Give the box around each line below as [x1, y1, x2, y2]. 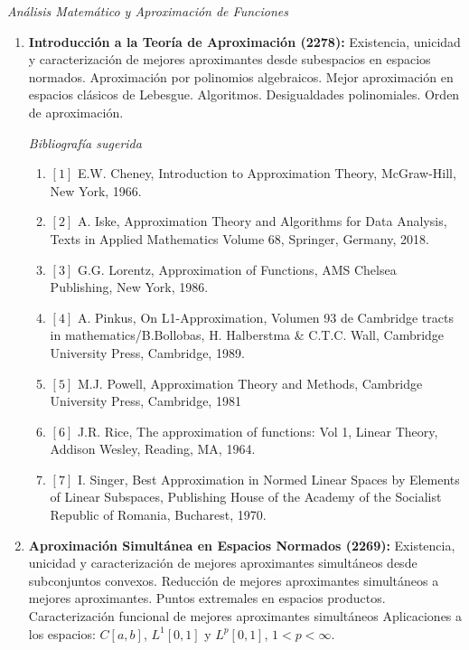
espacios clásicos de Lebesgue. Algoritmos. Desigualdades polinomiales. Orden [28, 85, 460, 104]
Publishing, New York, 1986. [50, 278, 209, 297]
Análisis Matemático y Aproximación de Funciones [7, 2, 288, 20]
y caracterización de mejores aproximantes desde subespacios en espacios [28, 50, 431, 69]
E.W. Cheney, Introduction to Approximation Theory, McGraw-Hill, [77, 164, 456, 183]
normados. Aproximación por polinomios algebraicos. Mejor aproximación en [28, 67, 454, 86]
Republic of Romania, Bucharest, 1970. [50, 505, 267, 524]
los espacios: [28, 624, 96, 643]
